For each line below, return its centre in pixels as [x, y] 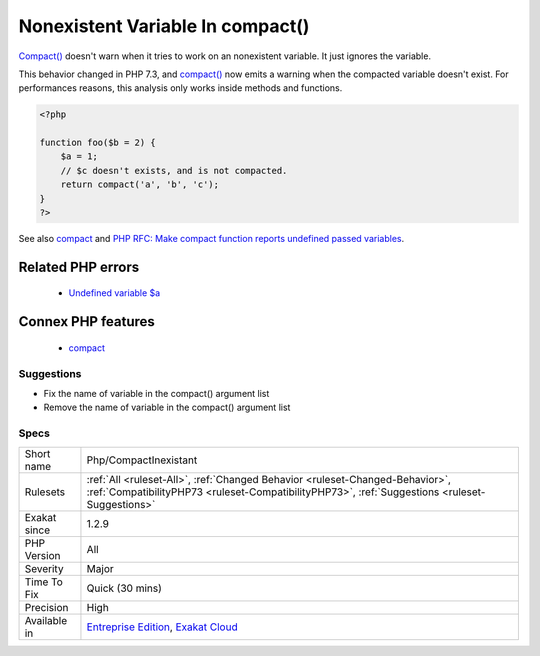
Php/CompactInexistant [142, 460]
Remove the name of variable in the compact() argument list [167, 407]
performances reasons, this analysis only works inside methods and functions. [180, 88]
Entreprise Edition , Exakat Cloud [162, 627]
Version [42, 555]
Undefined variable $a [114, 293]
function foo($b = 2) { [98, 143]
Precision [46, 607]
